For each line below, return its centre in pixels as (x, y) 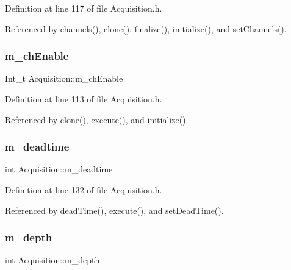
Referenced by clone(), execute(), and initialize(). (97, 119)
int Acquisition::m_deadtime (59, 169)
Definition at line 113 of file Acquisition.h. (84, 99)
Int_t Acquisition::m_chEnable (64, 78)
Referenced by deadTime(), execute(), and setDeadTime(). (114, 210)
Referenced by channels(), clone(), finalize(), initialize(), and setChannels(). (146, 28)
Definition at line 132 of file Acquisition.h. (84, 190)
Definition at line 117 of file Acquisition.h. (84, 8)
